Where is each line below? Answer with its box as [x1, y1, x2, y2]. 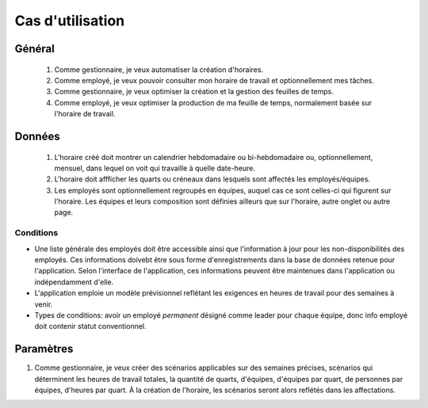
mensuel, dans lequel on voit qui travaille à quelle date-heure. [54, 163, 256, 173]
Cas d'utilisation [14, 12, 125, 29]
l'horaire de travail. [54, 109, 116, 119]
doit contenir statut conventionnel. [34, 322, 147, 331]
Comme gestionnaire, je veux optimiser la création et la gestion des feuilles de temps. [54, 87, 334, 97]
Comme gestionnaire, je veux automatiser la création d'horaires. [54, 64, 264, 74]
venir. [34, 299, 53, 309]
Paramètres [14, 342, 74, 356]
